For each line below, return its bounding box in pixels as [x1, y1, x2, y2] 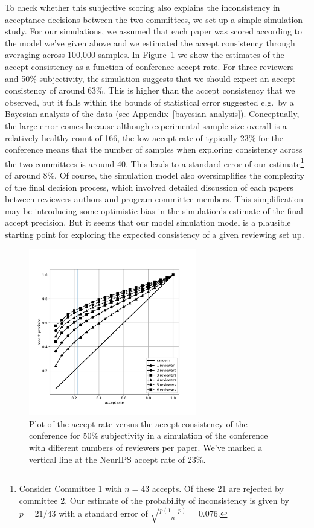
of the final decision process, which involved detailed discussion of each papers [5, 180, 293, 193]
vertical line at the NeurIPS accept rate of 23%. [29, 453, 206, 465]
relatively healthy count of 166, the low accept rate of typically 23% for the [5, 131, 283, 144]
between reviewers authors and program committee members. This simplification [5, 192, 304, 205]
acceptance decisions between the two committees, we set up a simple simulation [5, 13, 303, 25]
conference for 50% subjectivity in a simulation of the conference [29, 429, 268, 442]
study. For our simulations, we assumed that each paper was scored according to [5, 25, 303, 37]
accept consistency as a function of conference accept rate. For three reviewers [5, 60, 294, 72]
